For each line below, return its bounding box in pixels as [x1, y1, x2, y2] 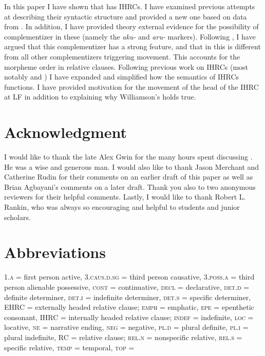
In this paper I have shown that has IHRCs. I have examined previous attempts [4, 1, 255, 11]
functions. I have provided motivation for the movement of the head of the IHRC [4, 81, 259, 92]
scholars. [4, 211, 31, 222]
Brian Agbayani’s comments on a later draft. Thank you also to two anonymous [4, 181, 256, 192]
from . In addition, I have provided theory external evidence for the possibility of [4, 21, 259, 32]
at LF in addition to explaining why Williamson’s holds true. [4, 91, 196, 102]
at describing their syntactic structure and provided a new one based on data [4, 11, 247, 22]
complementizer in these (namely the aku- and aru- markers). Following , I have [4, 31, 256, 42]
